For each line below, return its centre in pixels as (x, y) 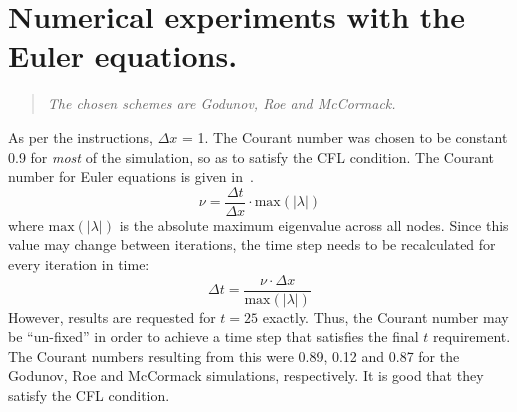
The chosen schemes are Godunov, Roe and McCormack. (221, 103)
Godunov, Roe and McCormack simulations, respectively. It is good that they (246, 375)
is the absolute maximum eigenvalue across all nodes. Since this (314, 224)
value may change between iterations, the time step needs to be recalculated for (252, 244)
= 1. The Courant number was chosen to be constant (345, 136)
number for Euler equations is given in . (131, 176)
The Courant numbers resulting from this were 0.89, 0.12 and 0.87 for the (234, 355)
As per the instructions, (80, 136)
